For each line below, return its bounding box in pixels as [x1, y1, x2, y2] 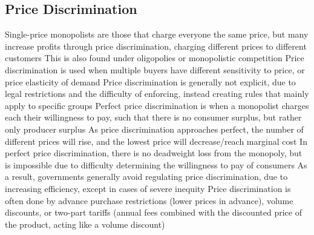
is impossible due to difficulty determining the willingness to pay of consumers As [5, 158, 307, 171]
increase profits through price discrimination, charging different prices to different [5, 39, 307, 52]
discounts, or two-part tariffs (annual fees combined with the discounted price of [5, 206, 302, 219]
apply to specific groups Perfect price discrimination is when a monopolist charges [5, 99, 309, 111]
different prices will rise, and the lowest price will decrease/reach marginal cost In [5, 134, 307, 147]
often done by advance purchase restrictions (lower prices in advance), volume [5, 194, 293, 207]
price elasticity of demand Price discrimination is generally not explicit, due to [5, 75, 296, 88]
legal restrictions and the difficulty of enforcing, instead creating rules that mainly [5, 87, 309, 100]
